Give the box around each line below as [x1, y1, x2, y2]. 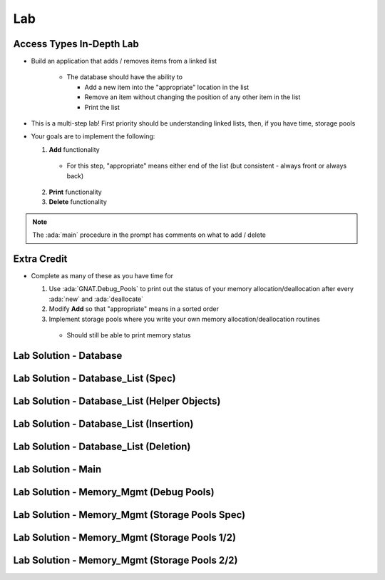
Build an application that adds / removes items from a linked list [31, 57, 217, 66]
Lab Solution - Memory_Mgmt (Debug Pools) [13, 486, 215, 498]
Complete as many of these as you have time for [31, 272, 174, 280]
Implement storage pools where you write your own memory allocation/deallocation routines [48, 315, 320, 323]
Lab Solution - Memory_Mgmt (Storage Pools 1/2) [13, 531, 237, 544]
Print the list [84, 103, 120, 111]
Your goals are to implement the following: [31, 132, 155, 141]
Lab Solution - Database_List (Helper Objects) [13, 395, 221, 407]
